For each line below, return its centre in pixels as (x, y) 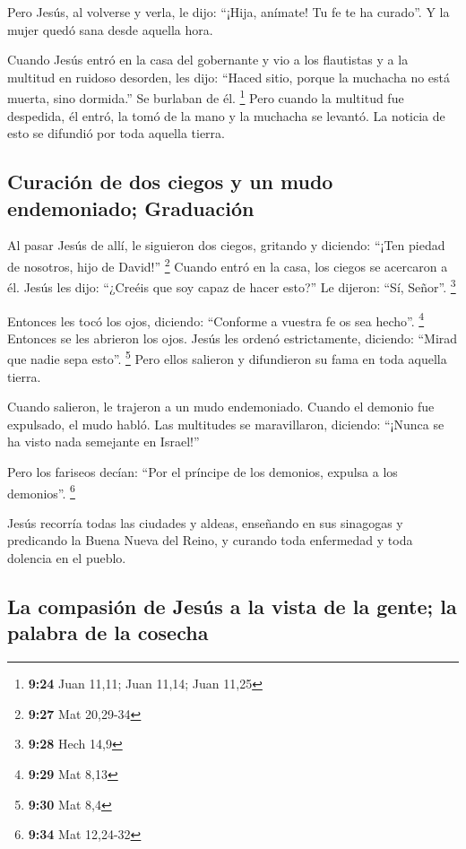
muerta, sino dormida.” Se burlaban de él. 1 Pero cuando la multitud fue (206, 97)
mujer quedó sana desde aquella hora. (110, 29)
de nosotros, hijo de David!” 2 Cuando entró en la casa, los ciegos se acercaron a (228, 265)
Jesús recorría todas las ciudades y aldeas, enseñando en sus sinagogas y (205, 522)
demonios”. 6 (41, 491)
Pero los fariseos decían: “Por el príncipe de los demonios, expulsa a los (203, 471)
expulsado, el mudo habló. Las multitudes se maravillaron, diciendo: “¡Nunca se (226, 424)
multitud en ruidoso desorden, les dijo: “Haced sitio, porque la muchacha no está (229, 77)
